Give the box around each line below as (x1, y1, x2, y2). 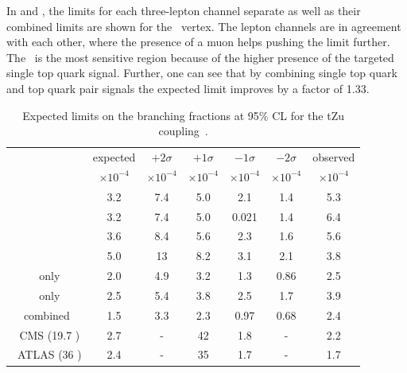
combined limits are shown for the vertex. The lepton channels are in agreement (6, 17, 401, 34)
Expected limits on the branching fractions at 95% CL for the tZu (22, 107, 344, 123)
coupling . (158, 122, 208, 139)
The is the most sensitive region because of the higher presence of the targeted (6, 49, 394, 65)
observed (312, 149, 355, 165)
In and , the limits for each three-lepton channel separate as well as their (6, 2, 361, 18)
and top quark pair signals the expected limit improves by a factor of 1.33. (6, 80, 370, 96)
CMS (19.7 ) (19, 326, 80, 343)
